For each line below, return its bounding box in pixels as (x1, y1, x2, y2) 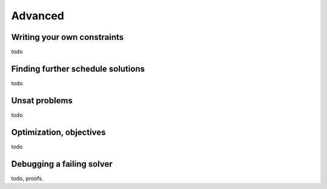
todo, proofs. (11, 175, 44, 182)
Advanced (11, 9, 65, 22)
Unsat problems (11, 95, 73, 106)
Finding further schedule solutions (11, 63, 145, 74)
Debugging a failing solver (11, 159, 113, 169)
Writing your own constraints (11, 32, 124, 42)
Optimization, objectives (11, 127, 106, 137)
